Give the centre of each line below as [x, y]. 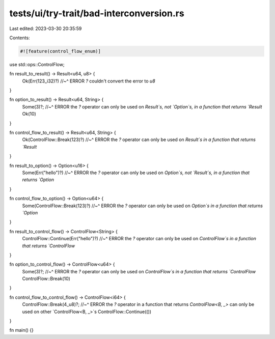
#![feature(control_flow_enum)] [61, 51]
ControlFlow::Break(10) [46, 279]
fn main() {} [22, 330]
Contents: [20, 38]
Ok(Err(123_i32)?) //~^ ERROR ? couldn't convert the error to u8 [89, 81]
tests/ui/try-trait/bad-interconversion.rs [97, 13]
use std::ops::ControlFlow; [37, 64]
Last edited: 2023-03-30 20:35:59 [46, 29]
